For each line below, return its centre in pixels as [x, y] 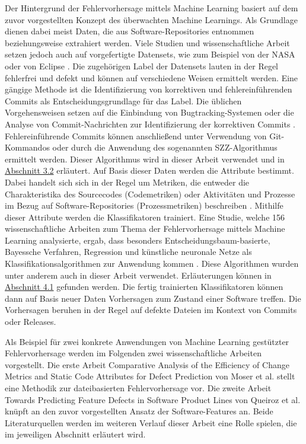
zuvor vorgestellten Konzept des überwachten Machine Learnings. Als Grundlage [151, 19]
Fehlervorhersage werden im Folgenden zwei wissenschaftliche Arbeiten [133, 353]
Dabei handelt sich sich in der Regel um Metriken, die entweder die [127, 182]
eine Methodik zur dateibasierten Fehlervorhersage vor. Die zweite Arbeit [138, 388]
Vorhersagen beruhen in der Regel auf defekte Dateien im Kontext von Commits [151, 310]
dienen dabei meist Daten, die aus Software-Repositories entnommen [130, 31]
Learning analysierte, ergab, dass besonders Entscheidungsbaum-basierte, [138, 240]
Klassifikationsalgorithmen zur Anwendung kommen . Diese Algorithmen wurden [152, 263]
